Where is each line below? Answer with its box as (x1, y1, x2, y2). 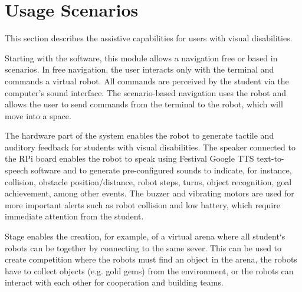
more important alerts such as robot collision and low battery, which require (5, 198, 280, 211)
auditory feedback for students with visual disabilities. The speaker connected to (5, 140, 296, 153)
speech (5, 164, 28, 176)
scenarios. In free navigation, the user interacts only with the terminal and (5, 63, 274, 76)
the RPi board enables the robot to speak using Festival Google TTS (5, 152, 254, 165)
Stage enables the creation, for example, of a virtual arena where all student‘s (5, 230, 285, 242)
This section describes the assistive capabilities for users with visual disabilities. (5, 32, 293, 44)
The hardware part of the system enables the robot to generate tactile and (5, 129, 274, 142)
